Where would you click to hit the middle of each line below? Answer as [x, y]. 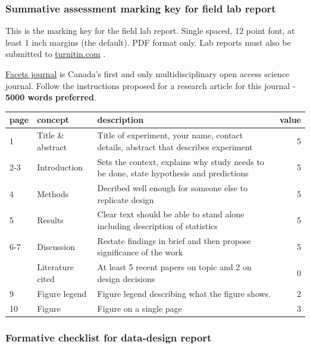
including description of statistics [157, 226]
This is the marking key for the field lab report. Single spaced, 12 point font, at [150, 31]
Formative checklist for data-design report [109, 337]
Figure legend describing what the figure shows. [184, 293]
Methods [53, 193]
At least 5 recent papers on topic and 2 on [174, 267]
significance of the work [140, 252]
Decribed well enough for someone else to [172, 188]
